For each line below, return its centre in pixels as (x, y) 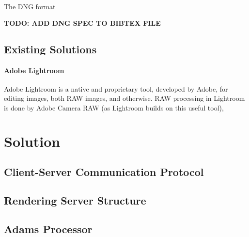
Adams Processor (48, 229)
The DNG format (30, 6)
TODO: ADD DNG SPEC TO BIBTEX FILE (82, 23)
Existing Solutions (50, 49)
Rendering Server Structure (75, 200)
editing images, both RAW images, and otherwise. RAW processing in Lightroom (124, 98)
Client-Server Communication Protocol (104, 172)
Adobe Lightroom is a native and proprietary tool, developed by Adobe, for (116, 88)
